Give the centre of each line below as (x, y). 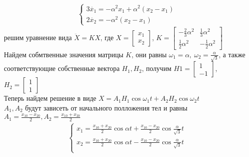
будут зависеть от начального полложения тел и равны (106, 107)
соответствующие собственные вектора (62, 68)
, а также (232, 54)
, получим (157, 68)
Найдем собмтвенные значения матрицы (64, 54)
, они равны (149, 54)
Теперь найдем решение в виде (50, 98)
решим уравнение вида (38, 37)
